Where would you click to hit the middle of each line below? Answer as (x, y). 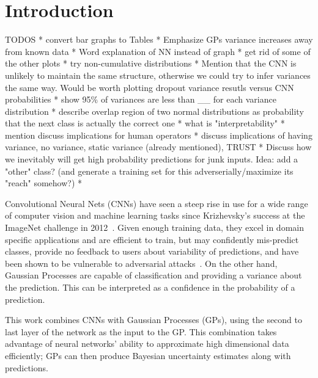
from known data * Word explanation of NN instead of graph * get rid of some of (158, 51)
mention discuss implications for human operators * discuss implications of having (159, 135)
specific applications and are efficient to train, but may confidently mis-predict (152, 239)
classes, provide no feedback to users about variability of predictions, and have (152, 251)
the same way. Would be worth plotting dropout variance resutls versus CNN (150, 87)
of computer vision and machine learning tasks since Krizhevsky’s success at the (155, 215)
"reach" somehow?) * (44, 183)
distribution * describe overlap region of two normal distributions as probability (154, 111)
